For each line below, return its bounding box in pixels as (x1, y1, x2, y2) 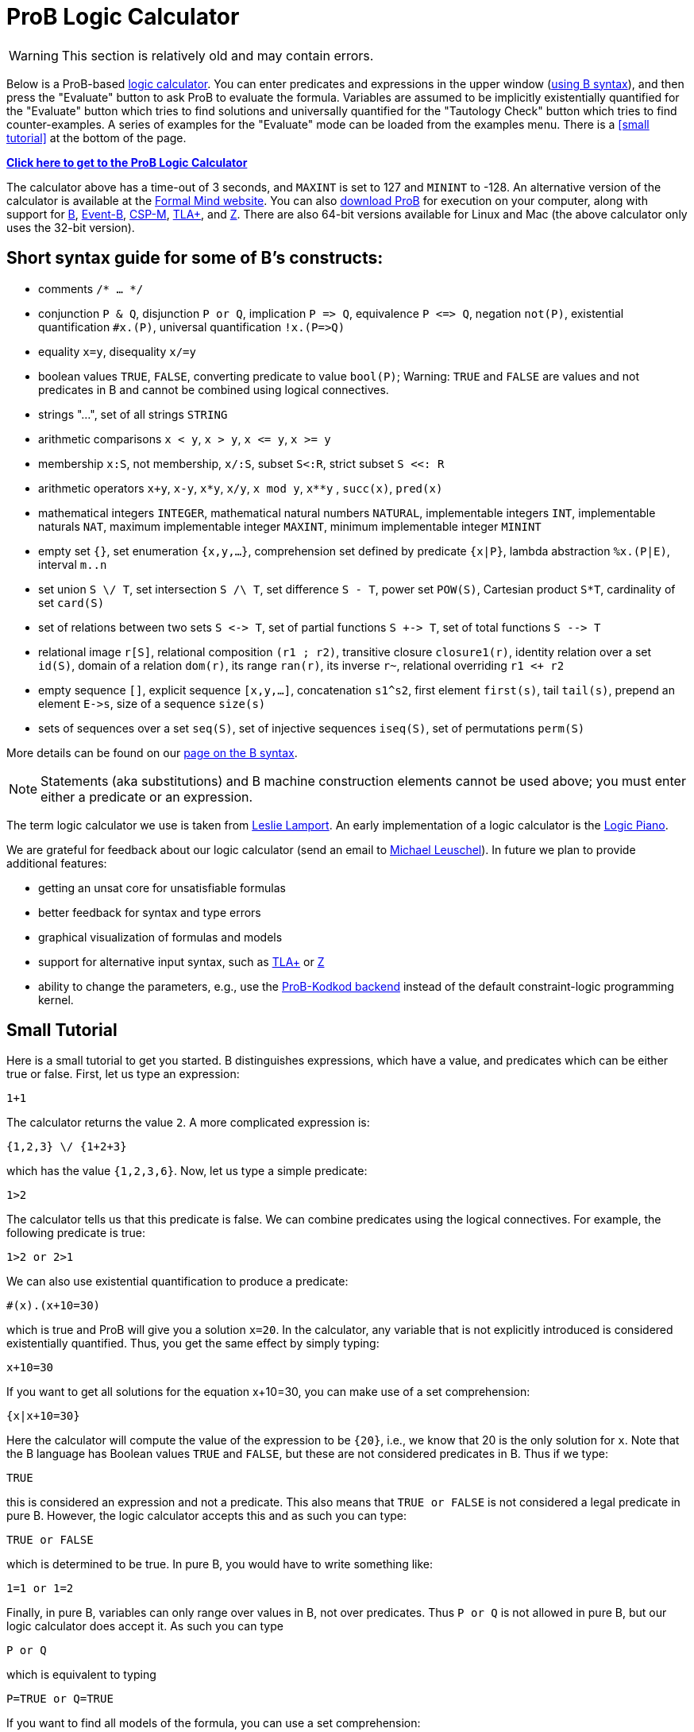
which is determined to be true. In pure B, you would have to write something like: (6, 1557, 434, 1572)
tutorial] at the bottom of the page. (6, 130, 187, 145)
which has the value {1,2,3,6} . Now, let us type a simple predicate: (6, 1164, 368, 1178)
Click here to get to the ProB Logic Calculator (6, 155, 248, 169)
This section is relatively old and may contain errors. (61, 47, 374, 64)
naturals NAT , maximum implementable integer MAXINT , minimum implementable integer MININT (38, 519, 542, 533)
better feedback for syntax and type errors (38, 905, 261, 919)
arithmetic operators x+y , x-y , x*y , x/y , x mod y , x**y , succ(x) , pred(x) (38, 481, 443, 495)
